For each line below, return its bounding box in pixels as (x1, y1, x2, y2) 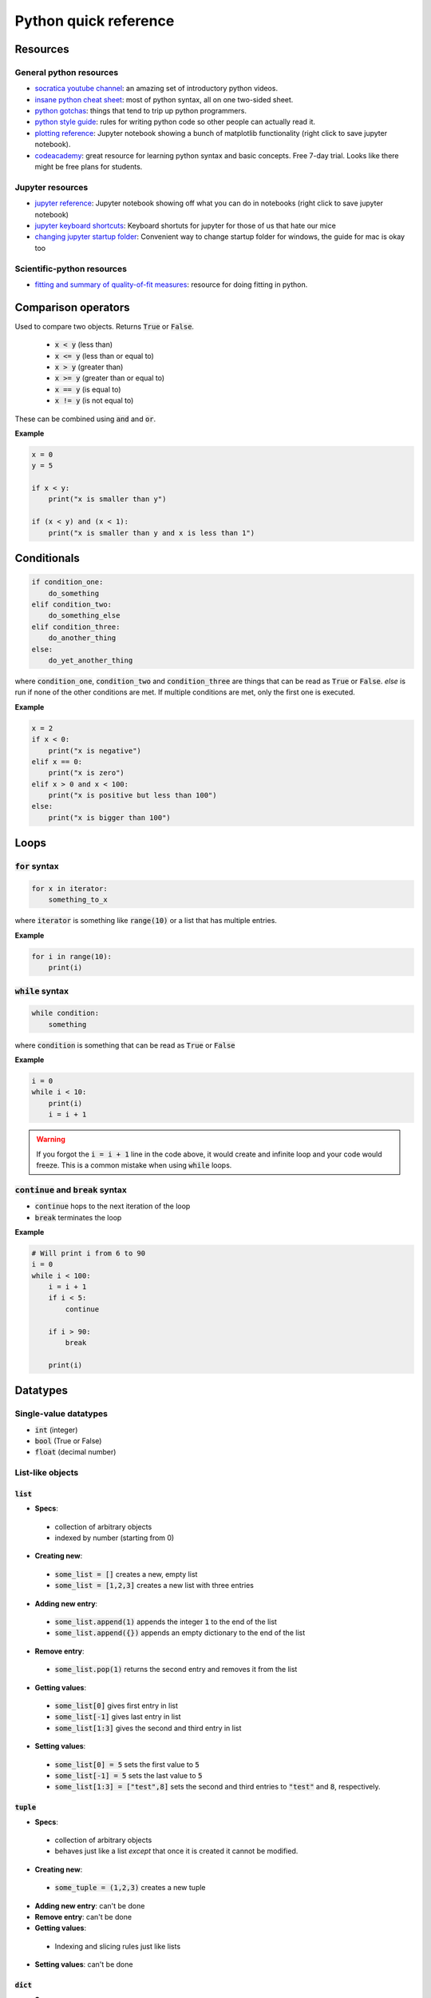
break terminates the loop (34, 1212, 122, 1222)
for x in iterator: (31, 884, 108, 893)
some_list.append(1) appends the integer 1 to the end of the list (54, 1617, 277, 1626)
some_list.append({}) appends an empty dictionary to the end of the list (54, 1628, 306, 1638)
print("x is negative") (48, 746, 141, 755)
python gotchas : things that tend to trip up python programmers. (34, 106, 247, 116)
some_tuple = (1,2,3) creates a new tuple (54, 1883, 207, 1893)
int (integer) (34, 1425, 78, 1435)
